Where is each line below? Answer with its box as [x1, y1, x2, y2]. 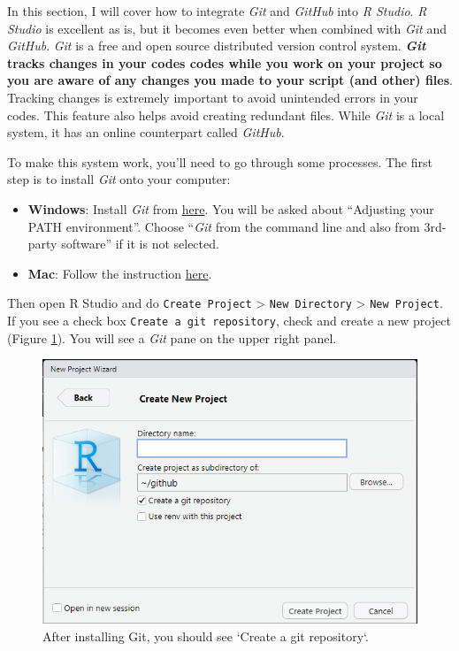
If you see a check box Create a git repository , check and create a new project [7, 310, 451, 329]
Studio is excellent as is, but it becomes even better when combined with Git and [7, 19, 448, 37]
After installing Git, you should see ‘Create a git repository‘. [42, 626, 369, 645]
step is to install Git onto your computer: [7, 170, 231, 188]
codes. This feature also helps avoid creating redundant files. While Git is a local [7, 105, 445, 124]
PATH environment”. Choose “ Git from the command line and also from [27, 217, 420, 235]
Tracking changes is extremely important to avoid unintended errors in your [7, 88, 418, 106]
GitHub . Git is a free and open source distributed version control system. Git [7, 36, 426, 55]
